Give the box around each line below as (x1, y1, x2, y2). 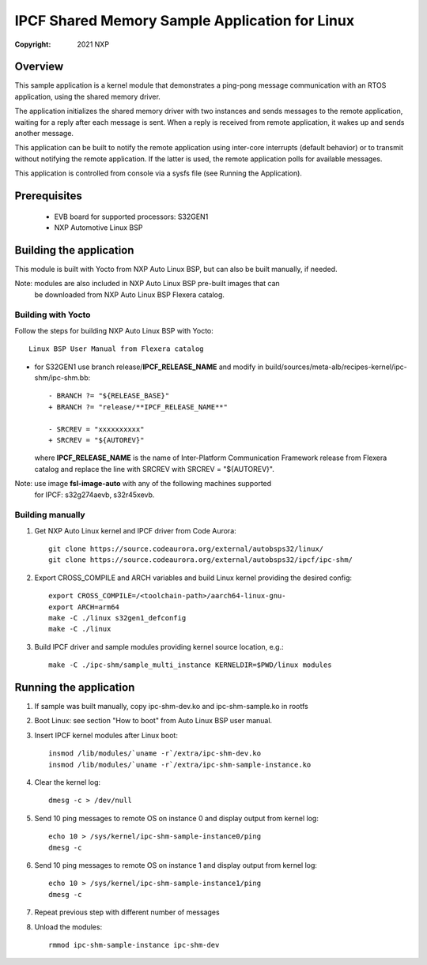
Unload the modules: (34, 922, 103, 932)
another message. (14, 129, 74, 138)
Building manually (14, 510, 86, 521)
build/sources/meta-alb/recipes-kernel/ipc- (265, 362, 407, 371)
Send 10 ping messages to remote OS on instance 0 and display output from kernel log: (34, 813, 319, 823)
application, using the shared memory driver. (14, 92, 161, 101)
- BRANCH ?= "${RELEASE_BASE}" (48, 391, 170, 401)
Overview (14, 60, 64, 74)
